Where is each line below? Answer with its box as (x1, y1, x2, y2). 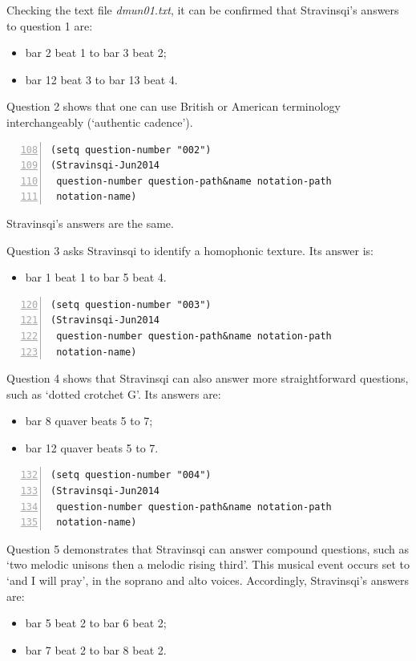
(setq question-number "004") (50, 469, 212, 481)
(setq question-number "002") (50, 144, 212, 156)
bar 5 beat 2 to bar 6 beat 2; (25, 614, 167, 631)
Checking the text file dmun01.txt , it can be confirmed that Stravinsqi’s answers (6, 2, 399, 18)
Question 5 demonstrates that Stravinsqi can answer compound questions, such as (6, 540, 410, 557)
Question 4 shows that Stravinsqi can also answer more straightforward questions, (6, 370, 409, 387)
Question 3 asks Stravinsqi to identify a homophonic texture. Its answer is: (6, 241, 374, 258)
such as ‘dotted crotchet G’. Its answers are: (6, 385, 221, 402)
